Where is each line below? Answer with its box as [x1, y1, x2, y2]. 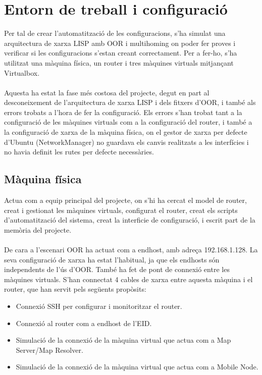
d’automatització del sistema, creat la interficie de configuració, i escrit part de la [4, 215, 255, 225]
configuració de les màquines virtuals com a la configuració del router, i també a [4, 117, 252, 127]
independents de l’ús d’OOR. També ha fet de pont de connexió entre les [4, 264, 230, 275]
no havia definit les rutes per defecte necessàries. [4, 146, 154, 157]
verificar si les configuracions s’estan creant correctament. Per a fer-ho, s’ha [4, 47, 237, 58]
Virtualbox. [4, 67, 40, 78]
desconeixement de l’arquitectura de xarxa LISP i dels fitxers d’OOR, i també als [4, 97, 256, 108]
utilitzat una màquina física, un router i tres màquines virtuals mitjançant [4, 57, 234, 68]
